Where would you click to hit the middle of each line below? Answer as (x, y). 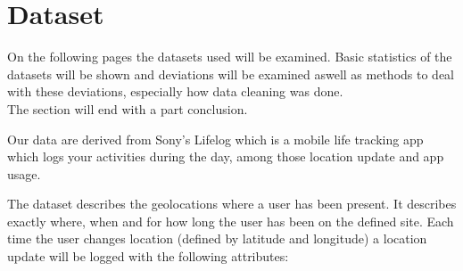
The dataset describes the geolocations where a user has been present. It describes (232, 204)
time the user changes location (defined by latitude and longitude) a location (217, 238)
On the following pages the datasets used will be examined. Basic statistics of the (230, 57)
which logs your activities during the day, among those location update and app (226, 156)
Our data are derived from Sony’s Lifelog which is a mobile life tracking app (215, 139)
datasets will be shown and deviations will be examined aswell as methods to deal (231, 74)
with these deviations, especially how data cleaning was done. (175, 91)
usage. (24, 173)
